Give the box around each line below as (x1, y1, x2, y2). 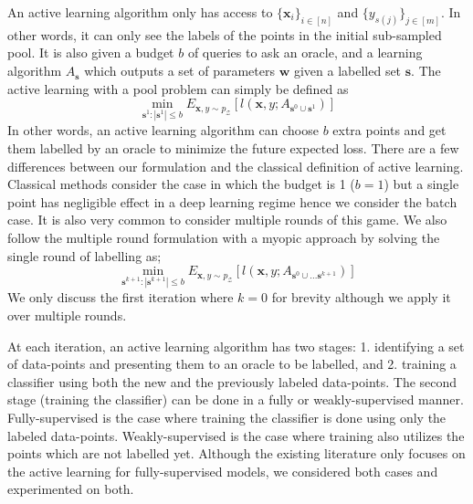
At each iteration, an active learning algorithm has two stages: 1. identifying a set (7, 336, 465, 355)
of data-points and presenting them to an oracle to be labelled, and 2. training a (7, 354, 457, 373)
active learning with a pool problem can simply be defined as (7, 79, 349, 98)
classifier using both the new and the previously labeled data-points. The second (7, 372, 457, 391)
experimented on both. (7, 479, 134, 499)
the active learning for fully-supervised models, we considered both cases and (7, 461, 438, 480)
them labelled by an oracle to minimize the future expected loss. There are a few (7, 139, 459, 158)
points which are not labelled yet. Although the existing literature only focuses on (7, 444, 466, 463)
